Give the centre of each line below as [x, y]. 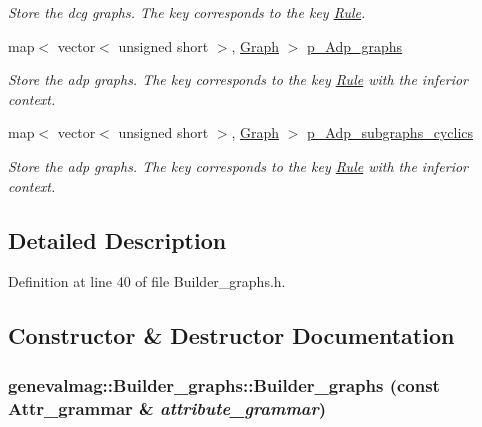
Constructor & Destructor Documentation [231, 335]
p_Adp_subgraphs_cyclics [390, 132]
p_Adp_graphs [355, 45]
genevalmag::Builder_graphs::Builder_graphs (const [224, 384]
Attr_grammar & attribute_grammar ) [167, 407]
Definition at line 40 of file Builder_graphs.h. [147, 281]
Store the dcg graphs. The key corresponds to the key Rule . [187, 12]
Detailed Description [117, 239]
